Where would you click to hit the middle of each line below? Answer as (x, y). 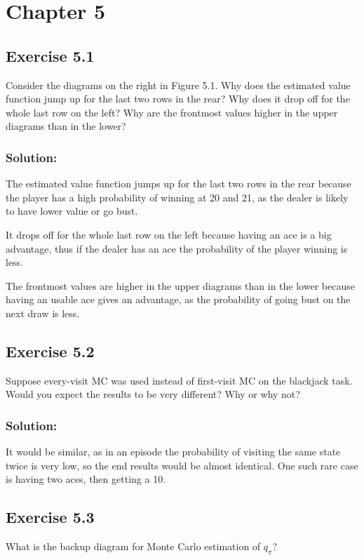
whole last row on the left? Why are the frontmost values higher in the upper (172, 112)
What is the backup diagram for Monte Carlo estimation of (133, 546)
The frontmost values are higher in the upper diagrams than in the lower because (180, 285)
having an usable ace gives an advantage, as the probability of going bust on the (178, 299)
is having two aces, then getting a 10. (86, 479)
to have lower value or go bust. (72, 211)
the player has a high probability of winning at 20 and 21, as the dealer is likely (177, 197)
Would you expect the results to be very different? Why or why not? (153, 394)
